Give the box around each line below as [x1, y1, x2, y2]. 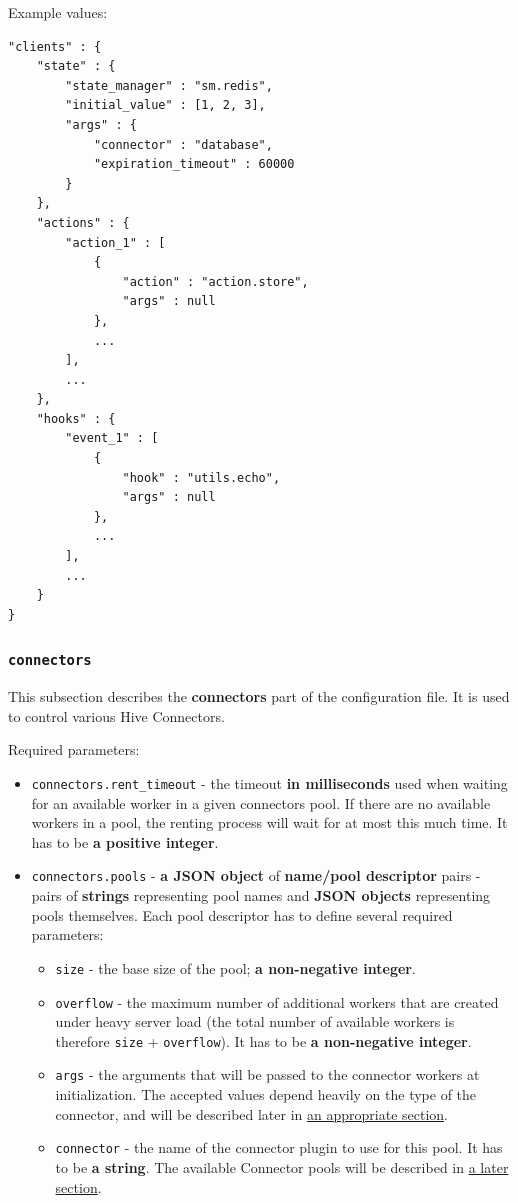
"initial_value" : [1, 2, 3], [65, 98, 266, 113]
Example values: [8, 2, 108, 22]
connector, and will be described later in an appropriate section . [55, 1103, 448, 1124]
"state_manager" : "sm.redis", [65, 78, 273, 93]
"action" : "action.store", [122, 274, 309, 289]
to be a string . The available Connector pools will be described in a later [55, 1156, 509, 1177]
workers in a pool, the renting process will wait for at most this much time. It [31, 812, 508, 833]
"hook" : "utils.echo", [122, 470, 281, 485]
